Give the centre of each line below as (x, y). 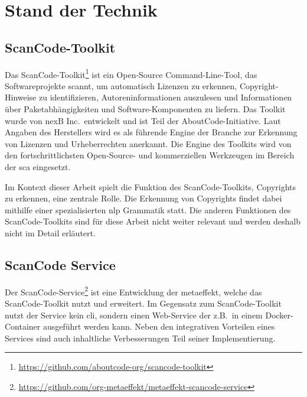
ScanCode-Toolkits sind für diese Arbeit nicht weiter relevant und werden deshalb (153, 221)
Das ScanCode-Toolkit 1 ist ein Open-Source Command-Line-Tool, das (131, 73)
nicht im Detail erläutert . (50, 232)
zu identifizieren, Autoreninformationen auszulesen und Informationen (166, 97)
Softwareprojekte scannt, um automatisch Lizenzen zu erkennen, (121, 85)
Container (23, 326)
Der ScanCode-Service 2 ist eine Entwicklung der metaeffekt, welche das (133, 291)
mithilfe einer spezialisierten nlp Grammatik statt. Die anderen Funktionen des (148, 209)
